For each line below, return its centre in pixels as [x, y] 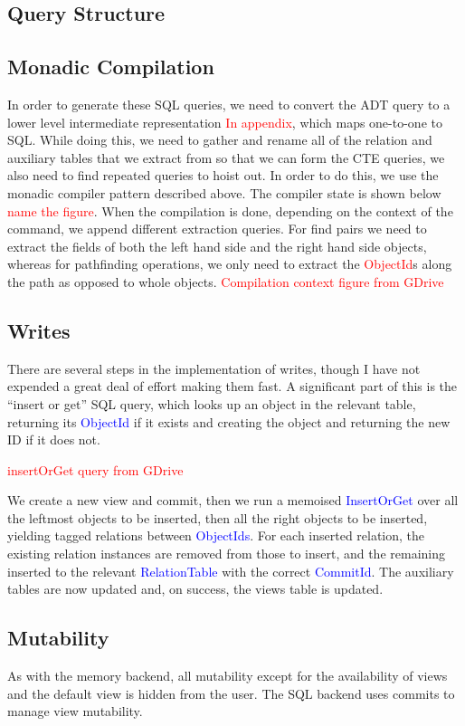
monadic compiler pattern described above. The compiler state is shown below [224, 192]
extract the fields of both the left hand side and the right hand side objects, [217, 246]
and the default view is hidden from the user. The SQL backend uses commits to [231, 693]
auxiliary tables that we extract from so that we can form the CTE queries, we [226, 157]
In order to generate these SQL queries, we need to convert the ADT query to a [229, 104]
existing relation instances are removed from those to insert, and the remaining [226, 554]
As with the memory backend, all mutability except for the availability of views [228, 676]
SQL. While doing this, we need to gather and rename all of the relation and [220, 140]
